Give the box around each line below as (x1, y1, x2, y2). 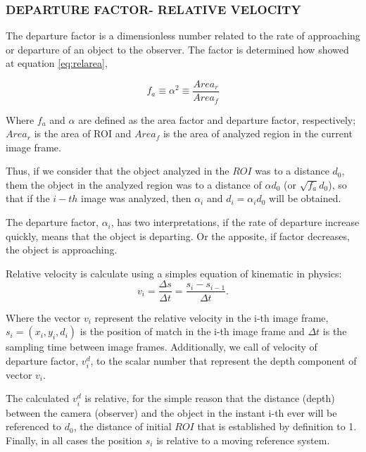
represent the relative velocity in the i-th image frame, (94, 310, 329, 325)
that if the (6, 191, 50, 206)
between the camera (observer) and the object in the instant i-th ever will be (6, 405, 337, 420)
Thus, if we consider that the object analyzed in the (6, 163, 229, 178)
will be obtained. (269, 191, 341, 206)
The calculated (6, 391, 70, 406)
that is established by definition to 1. (197, 419, 357, 434)
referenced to (6, 419, 62, 434)
